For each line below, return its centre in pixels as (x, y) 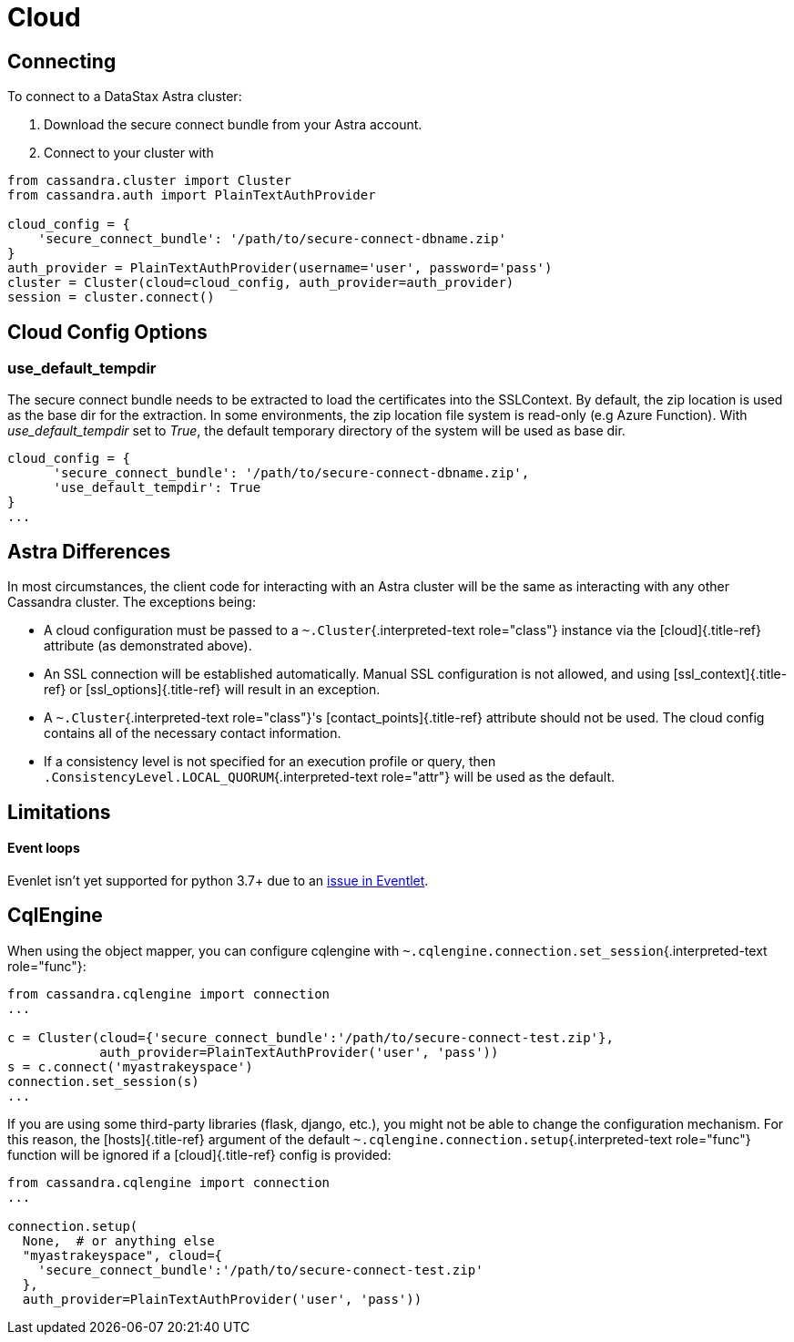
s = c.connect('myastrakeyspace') (130, 1066)
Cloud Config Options (107, 332)
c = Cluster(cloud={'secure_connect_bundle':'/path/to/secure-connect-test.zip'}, (310, 1037)
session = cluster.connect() (111, 297)
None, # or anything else (118, 1240)
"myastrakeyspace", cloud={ (122, 1255)
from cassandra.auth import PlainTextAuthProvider (192, 195)
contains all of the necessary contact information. (193, 733)
